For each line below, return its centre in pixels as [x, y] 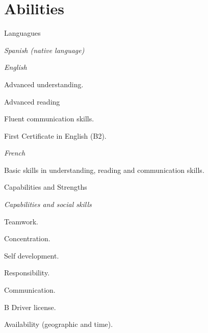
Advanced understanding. [44, 84]
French [15, 153]
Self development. [32, 255]
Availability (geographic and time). [59, 324]
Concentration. [27, 238]
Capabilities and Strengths [46, 187]
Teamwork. [21, 221]
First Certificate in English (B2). [55, 135]
